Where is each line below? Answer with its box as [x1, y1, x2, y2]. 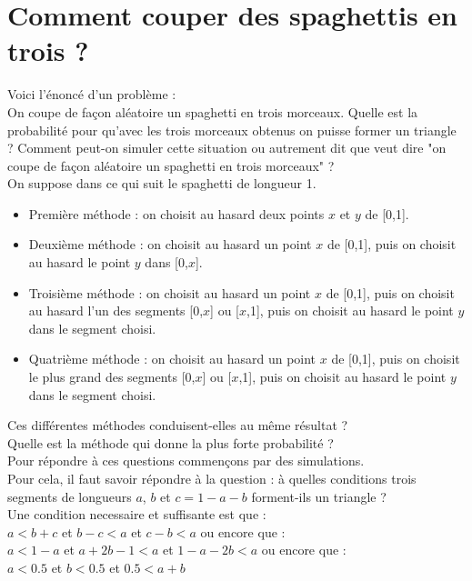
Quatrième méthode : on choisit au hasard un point [28, 349, 316, 368]
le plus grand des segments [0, [28, 367, 196, 386]
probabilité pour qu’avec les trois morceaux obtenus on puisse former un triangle [7, 120, 457, 139]
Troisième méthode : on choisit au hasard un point [28, 283, 311, 302]
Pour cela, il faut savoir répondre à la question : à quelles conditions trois [7, 469, 417, 487]
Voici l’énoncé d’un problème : [7, 85, 176, 104]
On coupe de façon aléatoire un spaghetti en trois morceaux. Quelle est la [7, 102, 418, 121]
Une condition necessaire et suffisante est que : [7, 505, 266, 524]
